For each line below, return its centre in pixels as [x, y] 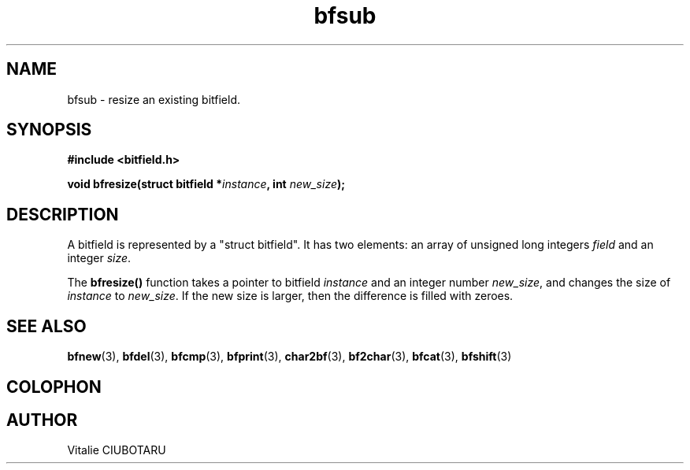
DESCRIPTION [63, 214]
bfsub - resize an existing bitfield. [154, 99]
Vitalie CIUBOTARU [117, 450]
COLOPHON [54, 387]
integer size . [99, 258]
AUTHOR [42, 420]
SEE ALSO [46, 326]
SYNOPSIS [49, 130]
